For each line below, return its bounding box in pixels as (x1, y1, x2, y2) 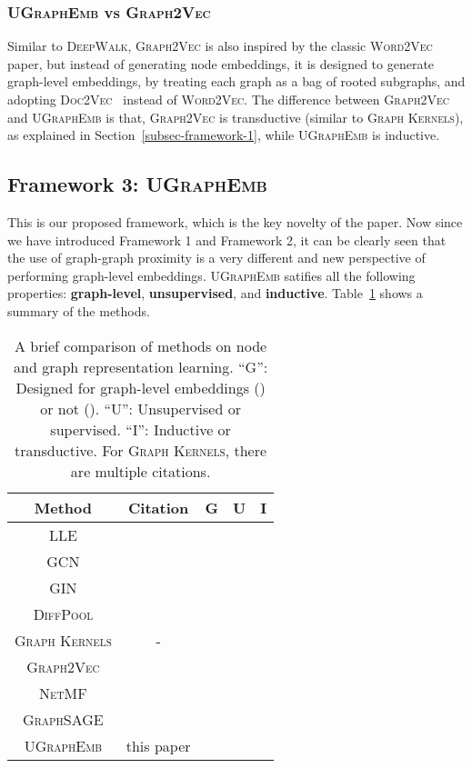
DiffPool (33, 603, 94, 624)
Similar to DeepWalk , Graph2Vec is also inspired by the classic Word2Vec (7, 36, 433, 55)
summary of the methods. (7, 301, 150, 320)
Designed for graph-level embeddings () (15, 376, 266, 398)
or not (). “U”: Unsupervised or (40, 397, 241, 419)
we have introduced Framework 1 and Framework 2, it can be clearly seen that (7, 230, 447, 249)
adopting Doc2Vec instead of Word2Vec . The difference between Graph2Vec (7, 90, 449, 108)
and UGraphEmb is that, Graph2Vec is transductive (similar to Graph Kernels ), (7, 107, 464, 126)
